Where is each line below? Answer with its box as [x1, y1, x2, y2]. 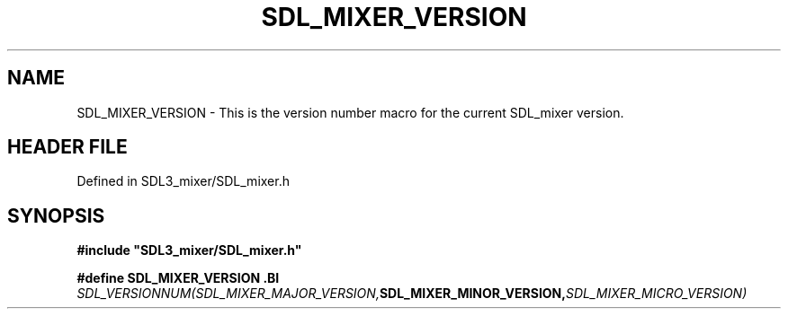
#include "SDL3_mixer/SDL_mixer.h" [76, 242, 302, 259]
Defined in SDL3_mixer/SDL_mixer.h [76, 173, 290, 189]
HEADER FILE [7, 136, 128, 159]
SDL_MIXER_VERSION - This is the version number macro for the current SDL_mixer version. [76, 104, 624, 120]
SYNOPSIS [7, 204, 105, 227]
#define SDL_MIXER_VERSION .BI [76, 270, 280, 286]
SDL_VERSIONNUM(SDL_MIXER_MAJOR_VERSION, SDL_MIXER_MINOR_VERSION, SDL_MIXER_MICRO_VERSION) [76, 285, 748, 302]
